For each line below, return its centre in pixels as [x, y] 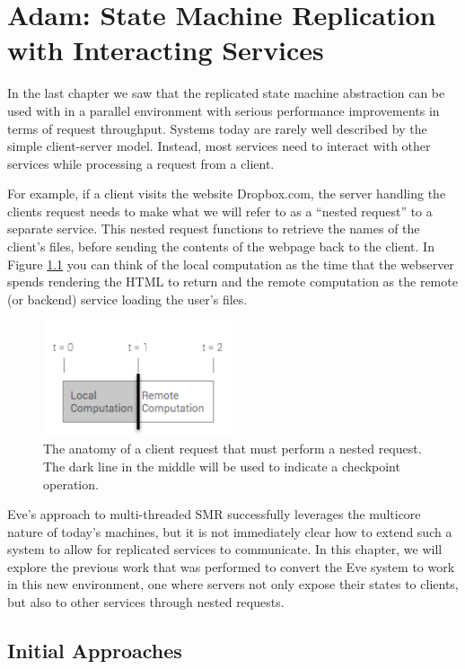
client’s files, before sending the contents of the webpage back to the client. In [221, 246]
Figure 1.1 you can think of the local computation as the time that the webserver [231, 264]
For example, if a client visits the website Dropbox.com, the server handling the [227, 194]
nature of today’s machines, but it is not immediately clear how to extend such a [230, 531]
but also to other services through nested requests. [146, 602]
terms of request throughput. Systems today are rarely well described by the [217, 128]
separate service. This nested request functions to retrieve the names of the [214, 229]
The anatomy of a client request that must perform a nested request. [232, 449]
